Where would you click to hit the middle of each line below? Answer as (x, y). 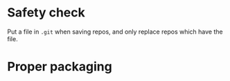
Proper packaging (60, 67)
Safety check (46, 13)
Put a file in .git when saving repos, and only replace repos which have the (115, 32)
